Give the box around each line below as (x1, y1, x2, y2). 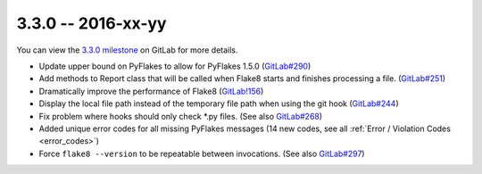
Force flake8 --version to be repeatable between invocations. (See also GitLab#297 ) (38, 148, 365, 159)
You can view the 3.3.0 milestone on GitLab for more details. (16, 45, 238, 55)
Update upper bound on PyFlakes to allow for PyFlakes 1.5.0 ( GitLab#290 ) (38, 61, 312, 71)
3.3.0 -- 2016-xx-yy (16, 13, 167, 33)
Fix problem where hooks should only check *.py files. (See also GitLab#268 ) (38, 111, 323, 121)
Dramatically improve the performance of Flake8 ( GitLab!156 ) (38, 86, 264, 96)
